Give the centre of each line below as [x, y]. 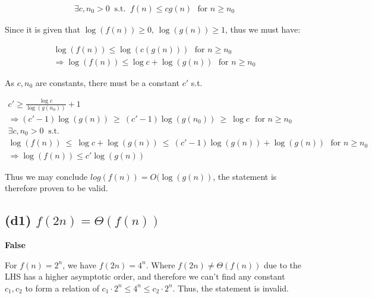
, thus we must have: [263, 29]
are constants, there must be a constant [107, 82]
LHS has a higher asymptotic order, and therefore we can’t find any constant [145, 276]
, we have [79, 264]
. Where [160, 264]
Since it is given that [42, 29]
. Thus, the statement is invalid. [231, 288]
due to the [283, 264]
